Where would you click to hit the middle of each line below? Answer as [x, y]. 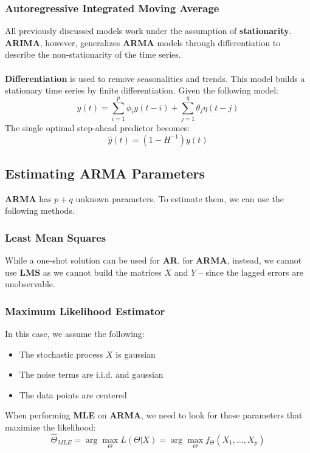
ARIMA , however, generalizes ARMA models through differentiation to [143, 42]
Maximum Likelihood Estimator [85, 311]
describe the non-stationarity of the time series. [93, 54]
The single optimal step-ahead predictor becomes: [98, 127]
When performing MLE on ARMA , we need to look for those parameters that [154, 415]
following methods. [40, 210]
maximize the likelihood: [50, 427]
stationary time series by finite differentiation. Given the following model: [142, 90]
